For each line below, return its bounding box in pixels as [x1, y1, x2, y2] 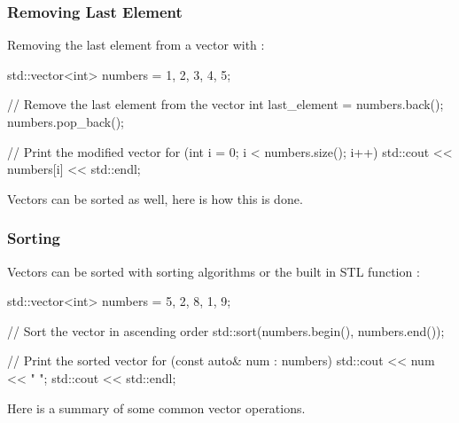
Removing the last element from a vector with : [7, 35, 265, 54]
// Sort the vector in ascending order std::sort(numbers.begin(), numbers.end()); [7, 321, 445, 340]
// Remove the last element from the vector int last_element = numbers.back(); [7, 95, 444, 114]
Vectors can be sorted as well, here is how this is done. [7, 189, 303, 208]
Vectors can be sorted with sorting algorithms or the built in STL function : [7, 262, 420, 280]
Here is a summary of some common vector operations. [7, 398, 306, 417]
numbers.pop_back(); [7, 113, 124, 130]
